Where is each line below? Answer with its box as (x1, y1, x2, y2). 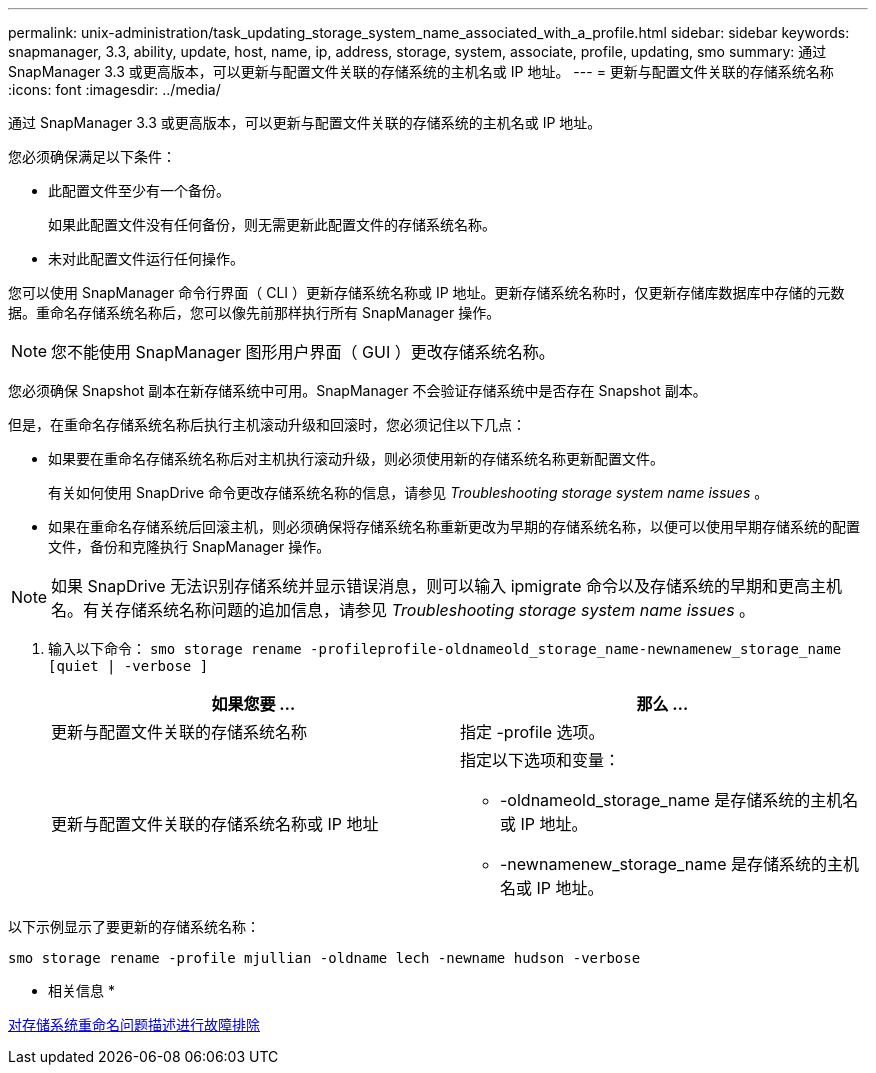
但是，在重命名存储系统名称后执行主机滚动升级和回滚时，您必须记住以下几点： (8, 416, 526, 433)
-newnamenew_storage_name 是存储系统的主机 (500, 854, 859, 874)
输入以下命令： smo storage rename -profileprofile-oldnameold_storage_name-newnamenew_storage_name (48, 640, 842, 657)
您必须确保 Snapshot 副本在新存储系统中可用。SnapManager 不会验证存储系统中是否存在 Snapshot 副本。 (8, 382, 707, 399)
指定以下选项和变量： (460, 750, 621, 770)
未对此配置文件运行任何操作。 (48, 250, 244, 267)
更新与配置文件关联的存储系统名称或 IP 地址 (51, 814, 379, 834)
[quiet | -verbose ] (48, 658, 209, 674)
